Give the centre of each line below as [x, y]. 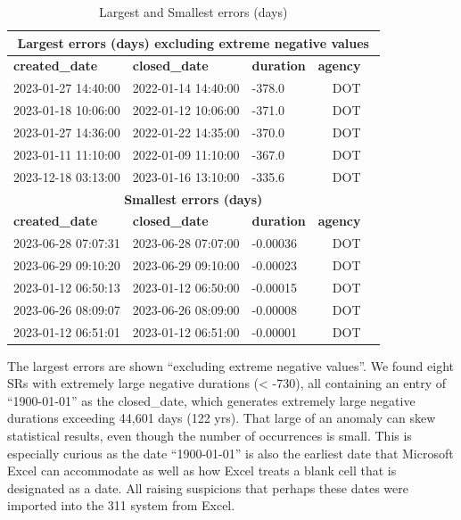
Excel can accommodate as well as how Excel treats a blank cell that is [202, 470]
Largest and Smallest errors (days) [193, 12]
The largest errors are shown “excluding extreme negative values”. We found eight [231, 365]
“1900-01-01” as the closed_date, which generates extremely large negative [211, 400]
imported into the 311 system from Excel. [121, 505]
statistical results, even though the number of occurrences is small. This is [210, 436]
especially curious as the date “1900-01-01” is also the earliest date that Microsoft [230, 453]
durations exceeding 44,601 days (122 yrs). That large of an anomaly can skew [222, 418]
